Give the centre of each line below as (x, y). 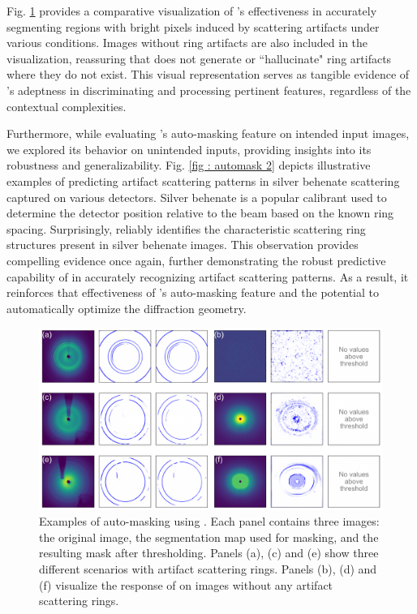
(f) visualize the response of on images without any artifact (186, 584)
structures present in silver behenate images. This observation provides (183, 245)
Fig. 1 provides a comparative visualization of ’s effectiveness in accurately (192, 11)
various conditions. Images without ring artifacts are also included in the (187, 43)
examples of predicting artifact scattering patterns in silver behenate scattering (203, 180)
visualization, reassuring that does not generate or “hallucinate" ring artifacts (199, 58)
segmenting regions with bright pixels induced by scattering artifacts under (193, 26)
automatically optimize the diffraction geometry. (127, 308)
